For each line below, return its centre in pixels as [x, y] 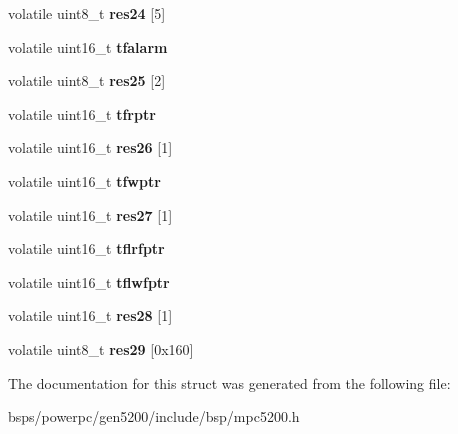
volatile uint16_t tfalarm [88, 46]
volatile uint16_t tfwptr [84, 180]
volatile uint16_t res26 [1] [90, 147]
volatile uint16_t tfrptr [82, 113]
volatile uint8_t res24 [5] [87, 13]
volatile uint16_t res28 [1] [90, 315]
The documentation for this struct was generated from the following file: [229, 382]
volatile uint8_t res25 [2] [87, 80]
